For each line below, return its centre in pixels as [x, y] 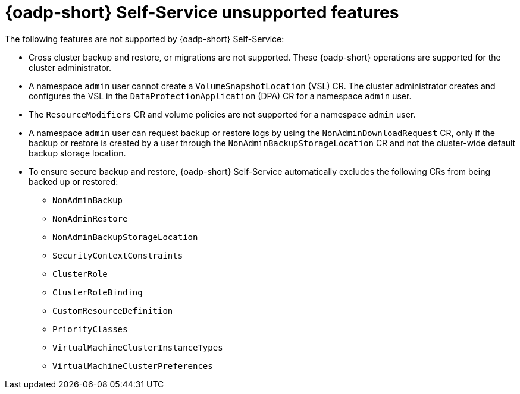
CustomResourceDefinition [113, 311]
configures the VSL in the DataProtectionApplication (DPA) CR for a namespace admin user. [220, 96]
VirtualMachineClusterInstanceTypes [138, 347]
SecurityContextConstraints [118, 255]
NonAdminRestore [90, 218]
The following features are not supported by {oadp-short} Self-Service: [145, 39]
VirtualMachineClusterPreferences [133, 366]
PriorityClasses [90, 329]
